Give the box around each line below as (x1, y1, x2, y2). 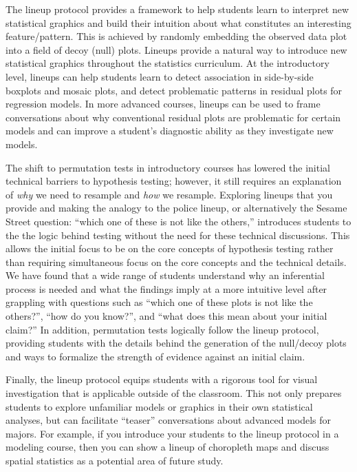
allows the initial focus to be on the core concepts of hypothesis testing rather (6, 241, 334, 256)
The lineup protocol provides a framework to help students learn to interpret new (6, 2, 349, 16)
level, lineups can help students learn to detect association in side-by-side (6, 69, 314, 83)
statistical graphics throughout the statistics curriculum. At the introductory (6, 56, 329, 70)
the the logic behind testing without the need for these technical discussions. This (6, 227, 350, 242)
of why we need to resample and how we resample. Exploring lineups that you (6, 187, 333, 201)
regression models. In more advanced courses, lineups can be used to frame (6, 96, 321, 111)
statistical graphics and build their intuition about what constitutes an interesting (6, 15, 351, 30)
